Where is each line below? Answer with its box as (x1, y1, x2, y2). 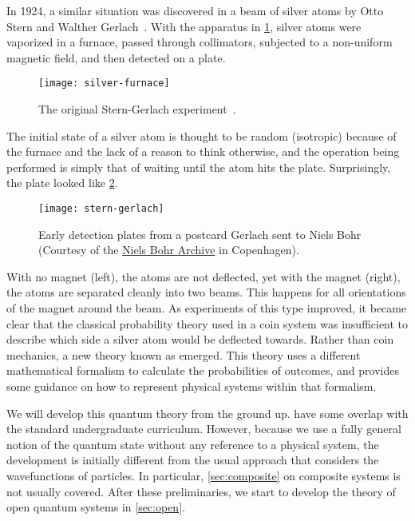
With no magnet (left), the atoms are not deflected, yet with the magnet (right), (6, 268, 401, 284)
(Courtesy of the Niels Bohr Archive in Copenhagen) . (38, 241, 299, 258)
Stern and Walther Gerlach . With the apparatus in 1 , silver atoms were (6, 18, 362, 34)
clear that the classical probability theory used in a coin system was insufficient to (6, 315, 409, 332)
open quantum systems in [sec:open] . (6, 499, 185, 515)
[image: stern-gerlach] (38, 203, 164, 214)
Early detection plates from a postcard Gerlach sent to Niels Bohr (38, 225, 362, 242)
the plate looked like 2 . (6, 174, 118, 191)
